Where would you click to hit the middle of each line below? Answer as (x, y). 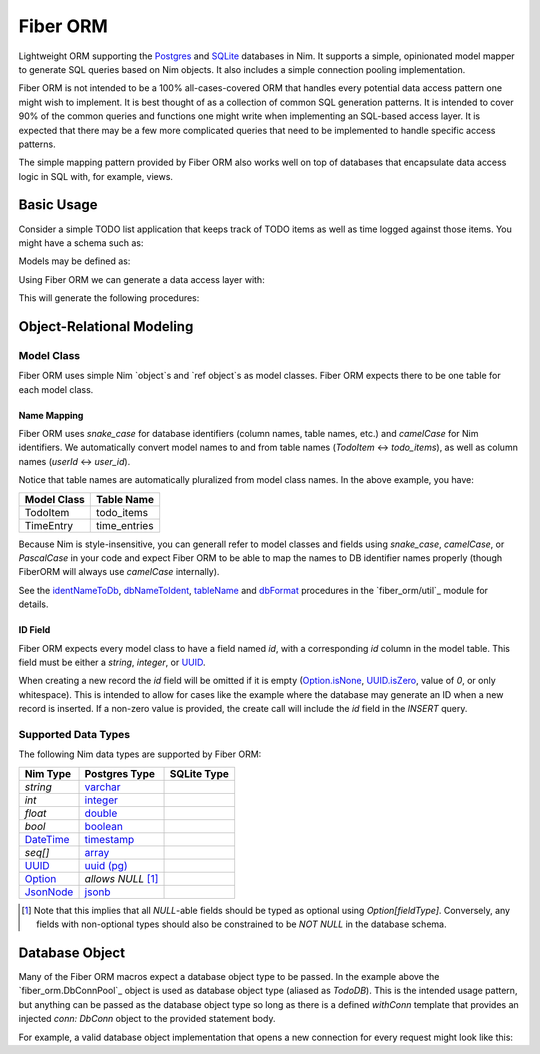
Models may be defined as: (74, 261)
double (101, 813)
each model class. (56, 389)
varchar (102, 787)
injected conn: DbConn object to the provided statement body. (147, 1019)
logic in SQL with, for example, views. (96, 176)
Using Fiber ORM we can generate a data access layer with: (141, 279)
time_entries (125, 525)
